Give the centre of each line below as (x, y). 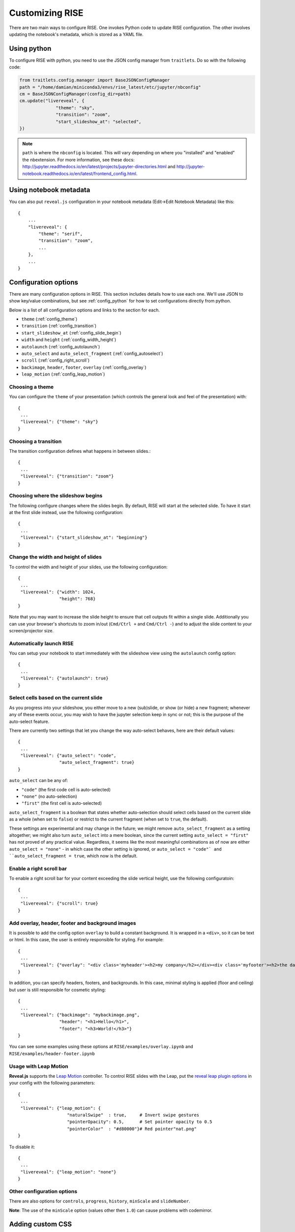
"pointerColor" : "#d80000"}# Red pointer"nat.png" (132, 1129)
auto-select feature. (29, 721)
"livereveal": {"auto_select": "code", (68, 756)
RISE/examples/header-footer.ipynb (52, 1054)
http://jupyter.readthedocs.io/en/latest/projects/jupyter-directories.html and (99, 167)
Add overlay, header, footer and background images (73, 923)
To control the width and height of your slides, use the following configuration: (88, 567)
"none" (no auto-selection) (49, 796)
